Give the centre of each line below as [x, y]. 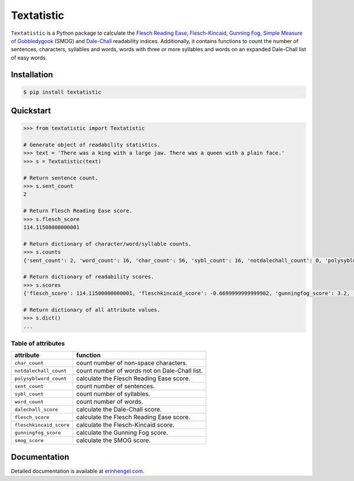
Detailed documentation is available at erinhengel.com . [78, 471]
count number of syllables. [113, 394]
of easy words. [29, 57]
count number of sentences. [115, 386]
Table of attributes [38, 344]
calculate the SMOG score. [113, 440]
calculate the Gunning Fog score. [122, 433]
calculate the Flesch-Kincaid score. [125, 425]
